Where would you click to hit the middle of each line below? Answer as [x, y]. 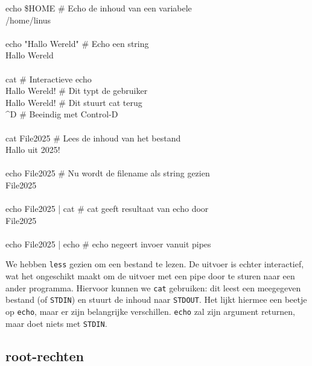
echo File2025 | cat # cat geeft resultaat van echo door [107, 209]
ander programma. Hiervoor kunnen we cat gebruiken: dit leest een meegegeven [153, 287]
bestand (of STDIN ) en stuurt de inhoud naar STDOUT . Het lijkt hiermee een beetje [156, 299]
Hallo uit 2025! [33, 150]
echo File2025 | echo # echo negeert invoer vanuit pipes [108, 243]
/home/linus [28, 20]
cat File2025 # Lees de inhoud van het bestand [93, 138]
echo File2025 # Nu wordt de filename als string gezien [108, 173]
